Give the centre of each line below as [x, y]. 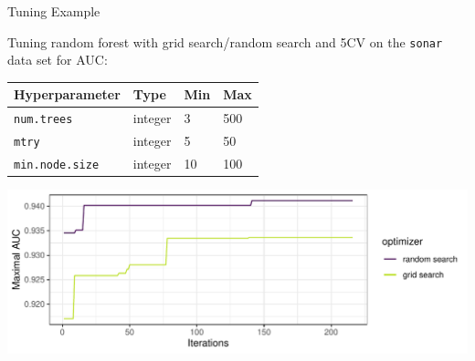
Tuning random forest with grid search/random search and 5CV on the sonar [225, 41]
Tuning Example [54, 11]
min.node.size [57, 165]
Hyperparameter [67, 94]
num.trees [43, 120]
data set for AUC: [58, 60]
